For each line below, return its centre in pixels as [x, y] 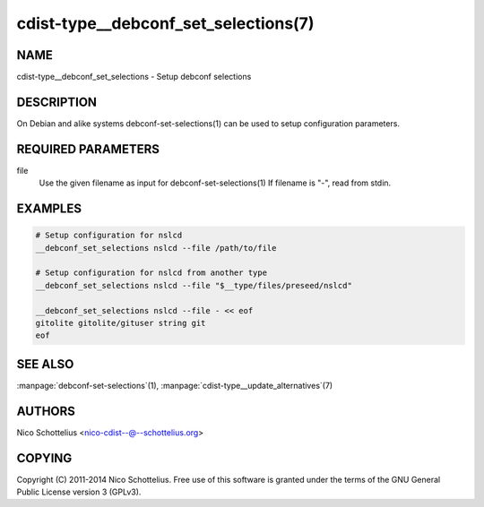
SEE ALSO [45, 364]
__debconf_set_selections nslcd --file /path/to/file [156, 248]
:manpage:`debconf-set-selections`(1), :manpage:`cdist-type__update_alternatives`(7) [175, 385]
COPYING [44, 458]
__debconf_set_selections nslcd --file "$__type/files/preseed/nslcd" [194, 285]
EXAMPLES [49, 209]
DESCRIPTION [57, 102]
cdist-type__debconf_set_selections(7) [165, 23]
